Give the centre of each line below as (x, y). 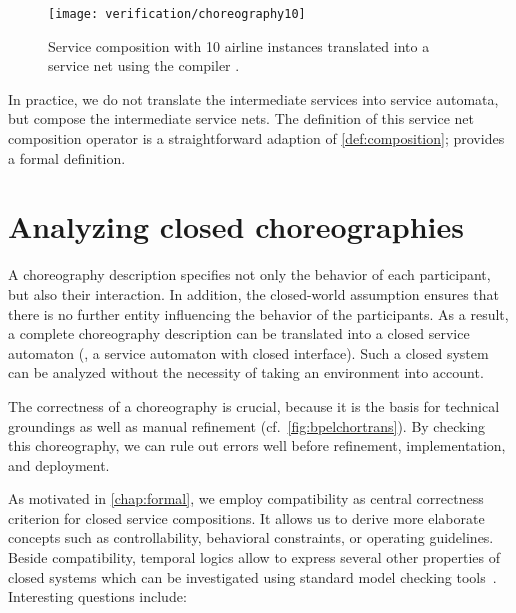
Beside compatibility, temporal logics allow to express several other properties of (254, 557)
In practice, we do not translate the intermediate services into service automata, (253, 98)
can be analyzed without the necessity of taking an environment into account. (246, 372)
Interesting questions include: (97, 596)
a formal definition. (67, 157)
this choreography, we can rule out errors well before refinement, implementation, (257, 445)
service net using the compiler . (144, 65)
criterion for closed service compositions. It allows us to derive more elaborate (246, 517)
